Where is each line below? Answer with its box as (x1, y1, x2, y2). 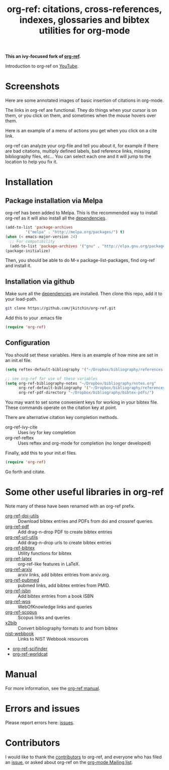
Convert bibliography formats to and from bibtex (18, 625, 118, 631)
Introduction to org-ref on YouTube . (5, 63, 79, 69)
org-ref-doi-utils (5, 513, 39, 519)
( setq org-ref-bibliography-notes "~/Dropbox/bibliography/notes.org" (5, 381, 156, 386)
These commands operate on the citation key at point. (5, 404, 117, 411)
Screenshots (5, 81, 60, 92)
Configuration (5, 338, 50, 347)
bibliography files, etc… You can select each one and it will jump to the (5, 154, 152, 160)
